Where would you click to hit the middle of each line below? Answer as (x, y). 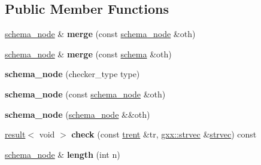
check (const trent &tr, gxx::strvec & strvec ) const (164, 134)
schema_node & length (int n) (63, 154)
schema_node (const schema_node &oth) (85, 94)
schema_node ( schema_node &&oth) (78, 114)
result (15, 134)
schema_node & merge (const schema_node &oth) (100, 34)
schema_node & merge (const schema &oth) (88, 54)
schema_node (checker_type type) (72, 74)
